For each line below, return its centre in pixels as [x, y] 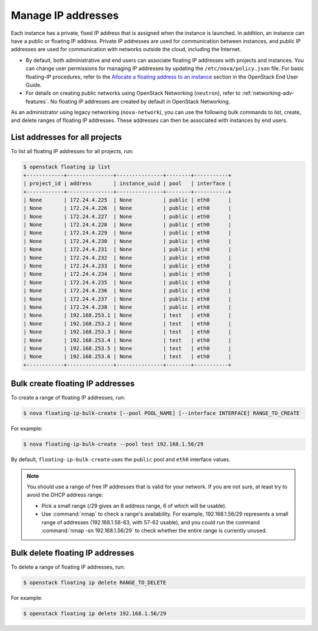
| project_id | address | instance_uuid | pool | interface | [127, 184]
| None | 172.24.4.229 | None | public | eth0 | [127, 233]
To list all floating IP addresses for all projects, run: [72, 151]
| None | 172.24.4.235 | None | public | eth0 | [127, 282]
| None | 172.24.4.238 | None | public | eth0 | [127, 307]
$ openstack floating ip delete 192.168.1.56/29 [95, 613]
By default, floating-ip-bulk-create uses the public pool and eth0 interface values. [121, 460]
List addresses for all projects [66, 138]
